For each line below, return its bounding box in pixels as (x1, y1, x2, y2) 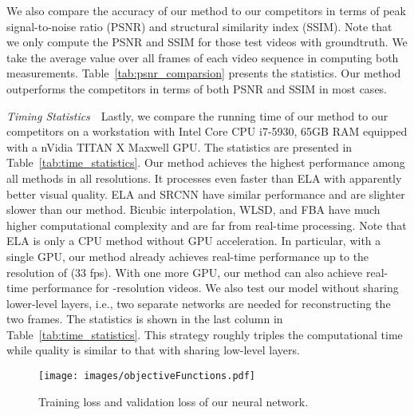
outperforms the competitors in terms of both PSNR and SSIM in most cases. (6, 80, 388, 97)
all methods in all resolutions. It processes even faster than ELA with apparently (6, 169, 402, 186)
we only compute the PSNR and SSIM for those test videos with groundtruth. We (6, 34, 408, 50)
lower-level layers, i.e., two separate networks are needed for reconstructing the (6, 294, 391, 311)
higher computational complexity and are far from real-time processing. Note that (6, 216, 407, 233)
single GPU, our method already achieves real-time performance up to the (6, 247, 369, 264)
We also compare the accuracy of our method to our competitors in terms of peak (6, 2, 406, 18)
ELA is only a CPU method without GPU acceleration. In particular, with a (6, 232, 381, 249)
